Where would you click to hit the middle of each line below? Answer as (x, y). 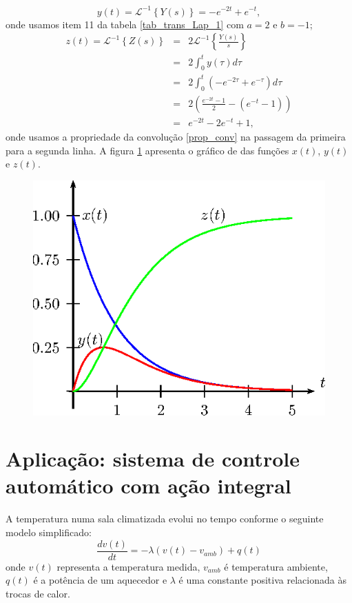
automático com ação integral (148, 486)
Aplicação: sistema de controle (153, 459)
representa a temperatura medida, (128, 566)
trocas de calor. (38, 593)
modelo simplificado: (49, 532)
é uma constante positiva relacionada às (262, 580)
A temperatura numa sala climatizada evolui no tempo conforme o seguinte (165, 519)
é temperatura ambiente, (276, 566)
